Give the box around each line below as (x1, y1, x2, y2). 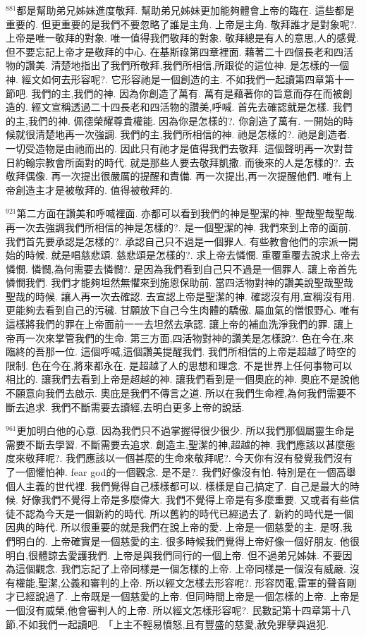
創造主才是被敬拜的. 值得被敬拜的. (15, 182, 173, 197)
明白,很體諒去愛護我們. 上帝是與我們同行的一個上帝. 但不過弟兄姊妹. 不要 (6, 547, 343, 562)
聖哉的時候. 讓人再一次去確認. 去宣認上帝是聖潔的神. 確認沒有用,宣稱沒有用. (6, 288, 355, 303)
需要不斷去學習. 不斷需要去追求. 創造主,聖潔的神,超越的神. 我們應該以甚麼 (6, 436, 346, 451)
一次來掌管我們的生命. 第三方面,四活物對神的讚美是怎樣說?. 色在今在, (25, 330, 344, 345)
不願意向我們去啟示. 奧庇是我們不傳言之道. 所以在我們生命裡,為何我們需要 (6, 386, 346, 400)
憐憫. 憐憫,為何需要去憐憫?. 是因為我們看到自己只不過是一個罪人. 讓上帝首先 (6, 261, 358, 276)
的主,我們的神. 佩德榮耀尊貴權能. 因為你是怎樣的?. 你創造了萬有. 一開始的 (6, 113, 343, 128)
